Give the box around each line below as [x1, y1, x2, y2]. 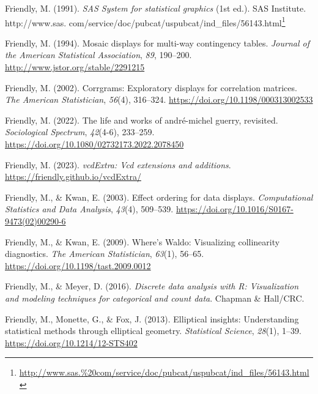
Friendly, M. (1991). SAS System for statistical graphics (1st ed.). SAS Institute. [5, 2, 306, 14]
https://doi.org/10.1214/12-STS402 [5, 336, 138, 349]
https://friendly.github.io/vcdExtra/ [5, 170, 141, 183]
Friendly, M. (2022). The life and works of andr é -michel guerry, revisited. [5, 113, 278, 126]
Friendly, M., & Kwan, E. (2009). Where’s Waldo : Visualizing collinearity [5, 235, 280, 248]
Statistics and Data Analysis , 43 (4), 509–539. [5, 203, 174, 215]
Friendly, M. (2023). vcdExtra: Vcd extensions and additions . [5, 158, 231, 171]
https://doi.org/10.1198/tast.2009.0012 [5, 259, 151, 272]
